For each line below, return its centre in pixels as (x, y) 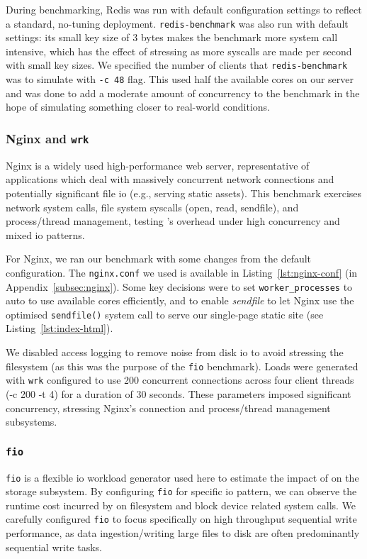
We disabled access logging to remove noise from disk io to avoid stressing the (175, 352)
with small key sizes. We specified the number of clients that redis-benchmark (177, 65)
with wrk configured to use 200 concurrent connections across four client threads (180, 380)
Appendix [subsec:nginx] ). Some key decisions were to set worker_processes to (179, 286)
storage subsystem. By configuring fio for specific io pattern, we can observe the (181, 491)
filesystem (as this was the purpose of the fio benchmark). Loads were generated (182, 366)
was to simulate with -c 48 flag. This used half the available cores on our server (180, 79)
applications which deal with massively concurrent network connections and (170, 179)
